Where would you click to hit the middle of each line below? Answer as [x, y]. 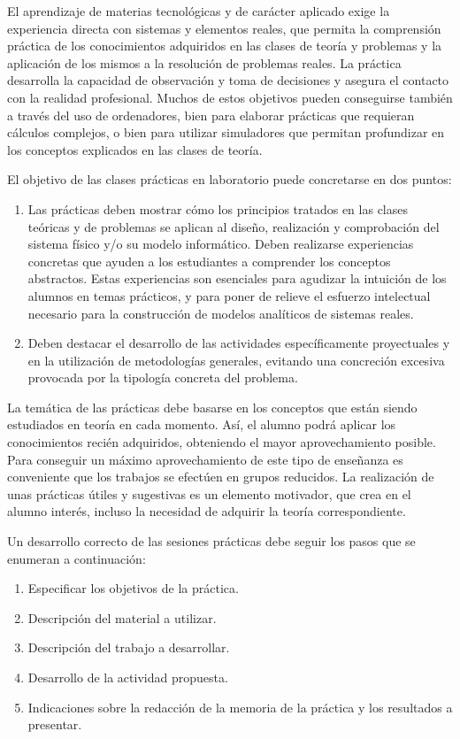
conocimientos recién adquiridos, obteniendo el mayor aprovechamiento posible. [222, 442]
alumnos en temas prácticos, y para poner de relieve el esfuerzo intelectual [229, 295]
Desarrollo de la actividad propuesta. [128, 677]
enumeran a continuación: [77, 558]
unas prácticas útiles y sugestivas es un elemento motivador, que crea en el [209, 493]
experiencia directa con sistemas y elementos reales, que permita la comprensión [224, 28]
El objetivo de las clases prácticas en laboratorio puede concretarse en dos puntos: [230, 179]
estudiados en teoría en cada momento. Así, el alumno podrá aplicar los [202, 424]
